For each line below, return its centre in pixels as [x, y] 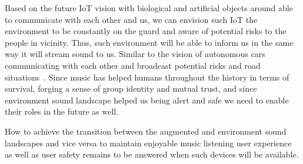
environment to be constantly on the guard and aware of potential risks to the [146, 31]
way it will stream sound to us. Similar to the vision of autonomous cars [135, 54]
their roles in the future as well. [62, 111]
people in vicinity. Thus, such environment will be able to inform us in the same [149, 42]
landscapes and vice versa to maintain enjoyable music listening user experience [148, 143]
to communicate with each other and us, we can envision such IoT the [131, 19]
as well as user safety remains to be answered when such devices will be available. [152, 154]
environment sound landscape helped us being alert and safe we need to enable [147, 100]
